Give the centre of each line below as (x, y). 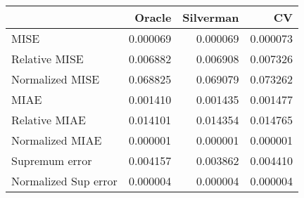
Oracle (153, 17)
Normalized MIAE (57, 140)
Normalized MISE (56, 79)
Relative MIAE (49, 120)
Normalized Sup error (64, 181)
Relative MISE (47, 59)
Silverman (211, 17)
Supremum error (52, 160)
